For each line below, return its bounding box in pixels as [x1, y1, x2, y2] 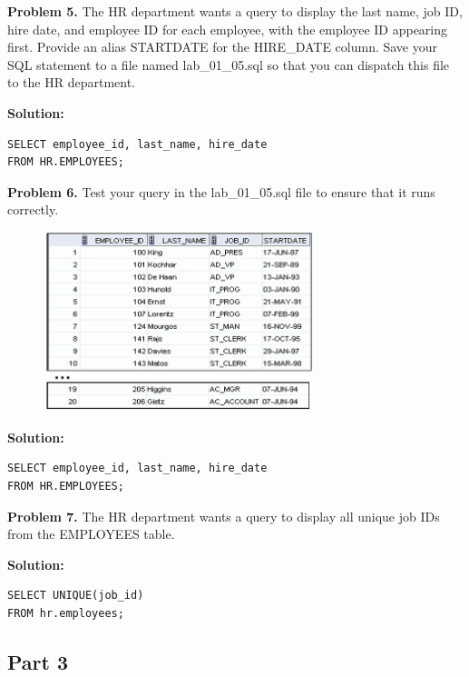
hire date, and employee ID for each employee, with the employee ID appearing [7, 19, 448, 38]
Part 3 [7, 647, 69, 675]
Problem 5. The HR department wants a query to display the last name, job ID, [7, 2, 463, 20]
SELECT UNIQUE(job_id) [7, 589, 144, 602]
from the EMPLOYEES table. [7, 524, 175, 543]
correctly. [7, 200, 59, 219]
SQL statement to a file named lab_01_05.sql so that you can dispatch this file [7, 55, 450, 74]
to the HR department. [7, 73, 136, 92]
